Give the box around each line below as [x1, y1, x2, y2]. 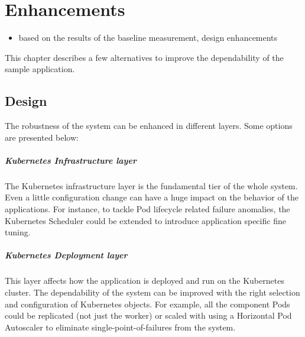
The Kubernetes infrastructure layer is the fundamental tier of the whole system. [5, 179, 298, 192]
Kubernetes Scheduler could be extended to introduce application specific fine [5, 214, 286, 226]
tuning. [5, 226, 31, 238]
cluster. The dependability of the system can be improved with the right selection [5, 286, 300, 298]
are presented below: [5, 131, 79, 143]
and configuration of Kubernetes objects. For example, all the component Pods [5, 297, 290, 310]
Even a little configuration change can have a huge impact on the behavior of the [5, 191, 298, 203]
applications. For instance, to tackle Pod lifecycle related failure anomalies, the [5, 203, 290, 215]
